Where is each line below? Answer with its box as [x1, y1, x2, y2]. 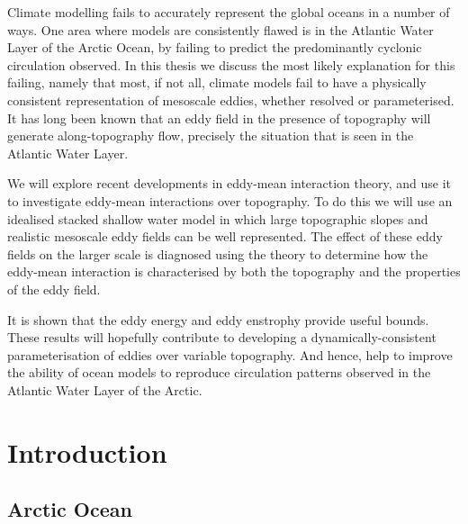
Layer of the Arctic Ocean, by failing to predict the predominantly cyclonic [7, 38, 422, 57]
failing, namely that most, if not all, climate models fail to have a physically [7, 73, 427, 92]
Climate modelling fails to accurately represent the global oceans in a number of [7, 3, 450, 21]
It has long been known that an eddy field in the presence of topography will [7, 108, 431, 127]
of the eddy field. [7, 279, 101, 298]
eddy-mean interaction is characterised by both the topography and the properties [7, 262, 461, 281]
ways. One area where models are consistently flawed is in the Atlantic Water [7, 20, 434, 39]
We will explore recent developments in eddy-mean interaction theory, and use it [7, 174, 452, 193]
